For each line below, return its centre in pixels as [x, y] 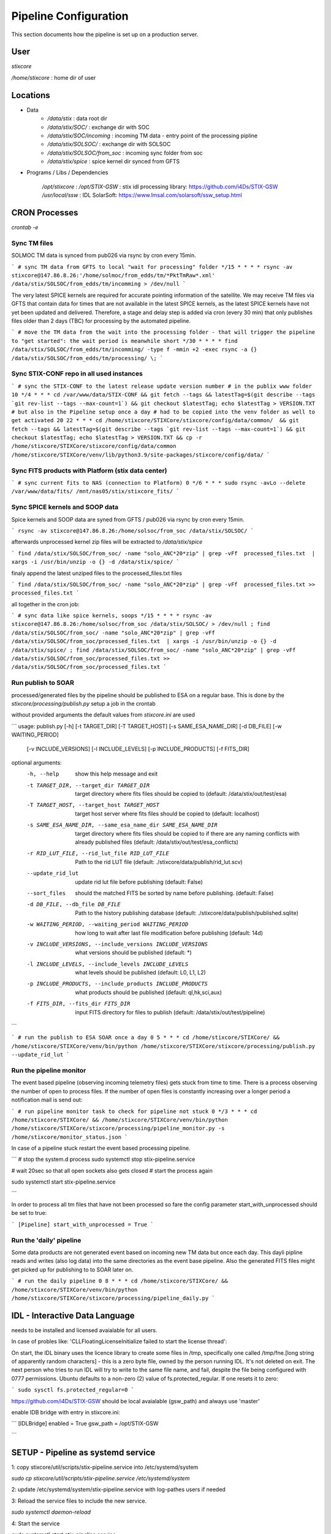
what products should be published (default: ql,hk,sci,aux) [148, 992]
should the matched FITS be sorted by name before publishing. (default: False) [174, 893]
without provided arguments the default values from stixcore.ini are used [103, 715]
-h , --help [43, 774]
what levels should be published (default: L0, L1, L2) [141, 973]
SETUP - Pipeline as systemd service [83, 1452]
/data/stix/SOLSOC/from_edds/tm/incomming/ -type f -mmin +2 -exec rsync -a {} [134, 349]
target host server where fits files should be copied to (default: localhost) [167, 814]
